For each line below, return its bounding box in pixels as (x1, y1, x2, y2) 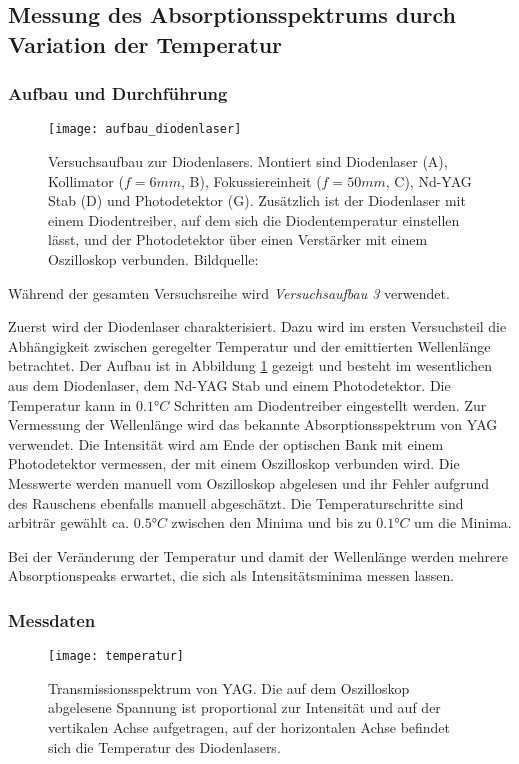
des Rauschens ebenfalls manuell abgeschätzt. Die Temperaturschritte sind (8, 492, 464, 513)
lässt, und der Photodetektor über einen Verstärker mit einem (48, 229, 428, 250)
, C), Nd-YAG (385, 170, 472, 191)
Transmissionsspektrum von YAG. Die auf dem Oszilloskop (48, 677, 410, 698)
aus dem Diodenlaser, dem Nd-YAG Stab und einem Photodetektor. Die (8, 374, 451, 395)
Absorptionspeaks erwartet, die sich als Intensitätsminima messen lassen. (8, 565, 455, 586)
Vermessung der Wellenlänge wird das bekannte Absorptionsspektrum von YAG (8, 414, 498, 435)
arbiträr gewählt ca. (8, 512, 130, 533)
